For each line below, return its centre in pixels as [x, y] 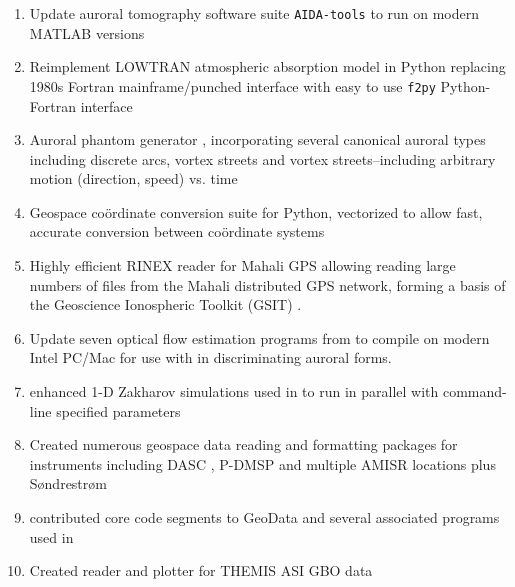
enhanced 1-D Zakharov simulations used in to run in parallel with [234, 391]
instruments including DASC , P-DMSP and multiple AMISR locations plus [262, 463]
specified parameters [118, 410]
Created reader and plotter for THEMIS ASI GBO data [201, 570]
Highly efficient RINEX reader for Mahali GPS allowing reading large [242, 265]
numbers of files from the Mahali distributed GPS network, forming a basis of [267, 284]
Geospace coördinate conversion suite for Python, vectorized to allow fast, [256, 211]
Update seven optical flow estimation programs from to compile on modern [259, 337]
